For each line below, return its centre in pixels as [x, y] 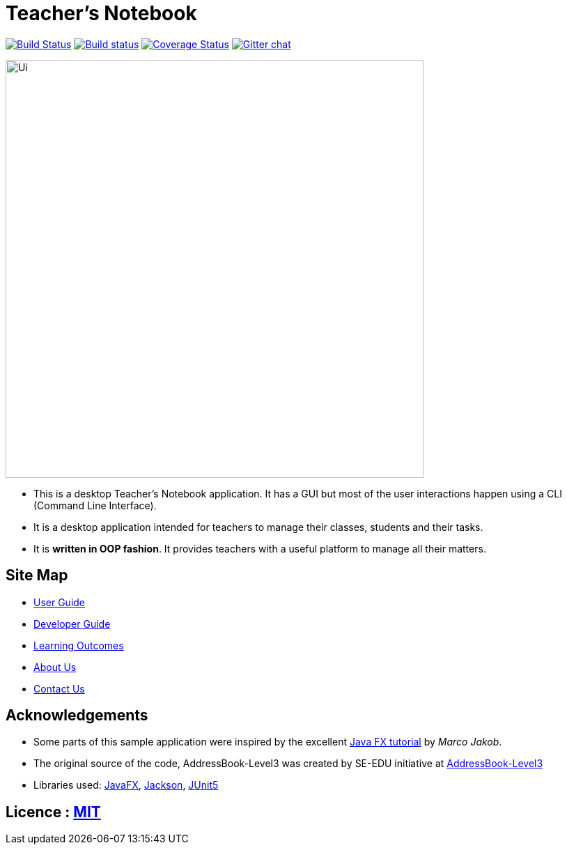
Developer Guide [72, 624]
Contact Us [59, 688]
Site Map [37, 575]
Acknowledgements [77, 716]
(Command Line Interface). [95, 505]
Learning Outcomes [79, 645]
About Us [55, 667]
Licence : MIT [53, 812]
